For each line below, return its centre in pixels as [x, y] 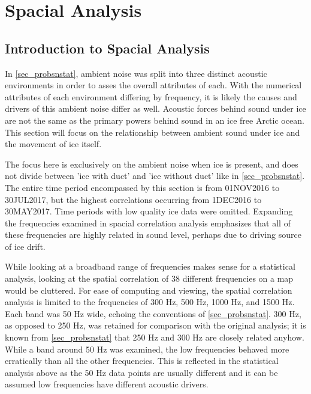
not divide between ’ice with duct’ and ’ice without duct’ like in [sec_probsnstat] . [155, 176]
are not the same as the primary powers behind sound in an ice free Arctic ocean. [155, 120]
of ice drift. [25, 246]
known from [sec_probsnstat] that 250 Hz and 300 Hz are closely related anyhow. [155, 337]
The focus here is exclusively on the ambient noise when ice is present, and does [152, 164]
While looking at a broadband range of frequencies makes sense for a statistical [150, 266]
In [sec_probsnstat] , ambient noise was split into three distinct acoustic [136, 73]
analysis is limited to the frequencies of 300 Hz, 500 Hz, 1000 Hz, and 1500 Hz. [150, 302]
